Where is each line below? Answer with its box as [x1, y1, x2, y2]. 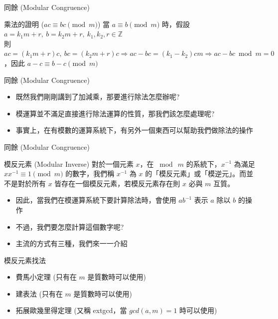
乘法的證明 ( [4, 18, 44, 29]
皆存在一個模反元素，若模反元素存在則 [54, 178, 180, 188]
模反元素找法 [4, 255, 46, 265]
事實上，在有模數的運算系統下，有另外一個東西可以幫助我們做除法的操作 [15, 125, 253, 135]
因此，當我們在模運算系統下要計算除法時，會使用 [15, 195, 176, 205]
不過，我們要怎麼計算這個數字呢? [15, 221, 124, 232]
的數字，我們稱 [65, 168, 115, 179]
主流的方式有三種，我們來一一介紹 [15, 238, 128, 249]
